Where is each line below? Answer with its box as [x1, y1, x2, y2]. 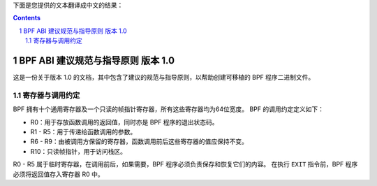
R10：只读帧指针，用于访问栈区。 [30, 147, 127, 155]
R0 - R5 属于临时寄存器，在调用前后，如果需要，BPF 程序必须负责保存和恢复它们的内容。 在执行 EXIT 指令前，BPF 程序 [13, 160, 358, 169]
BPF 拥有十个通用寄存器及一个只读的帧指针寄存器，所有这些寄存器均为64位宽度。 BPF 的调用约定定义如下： [13, 105, 325, 113]
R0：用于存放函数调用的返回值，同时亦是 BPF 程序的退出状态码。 [30, 117, 219, 126]
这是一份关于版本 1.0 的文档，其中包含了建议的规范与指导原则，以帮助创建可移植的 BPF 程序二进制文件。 [13, 73, 315, 82]
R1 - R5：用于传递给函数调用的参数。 [30, 128, 137, 136]
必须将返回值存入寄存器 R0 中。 [13, 170, 104, 178]
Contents [13, 14, 41, 22]
